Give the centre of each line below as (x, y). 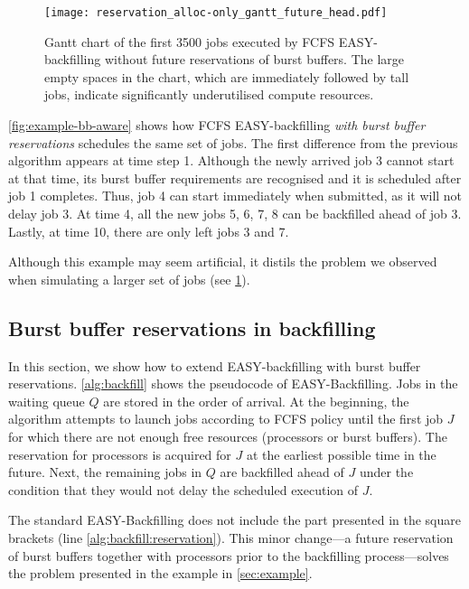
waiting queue (47, 401)
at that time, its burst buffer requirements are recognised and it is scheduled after (235, 178)
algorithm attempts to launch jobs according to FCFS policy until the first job (226, 419)
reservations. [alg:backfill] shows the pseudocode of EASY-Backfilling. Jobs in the (233, 383)
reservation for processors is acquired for (120, 454)
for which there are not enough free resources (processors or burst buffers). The (228, 436)
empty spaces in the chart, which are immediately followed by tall (227, 76)
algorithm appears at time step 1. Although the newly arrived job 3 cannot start (231, 160)
